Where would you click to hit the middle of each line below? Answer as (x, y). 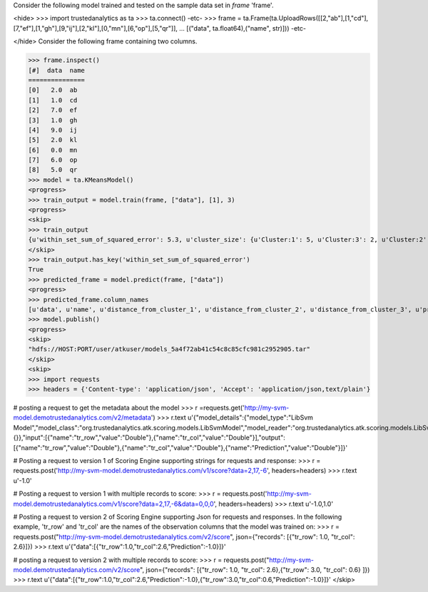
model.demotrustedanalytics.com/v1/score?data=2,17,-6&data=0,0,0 (113, 504)
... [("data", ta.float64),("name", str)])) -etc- (243, 28)
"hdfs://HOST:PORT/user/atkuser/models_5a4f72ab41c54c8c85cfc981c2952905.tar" (169, 349)
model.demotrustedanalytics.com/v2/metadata (82, 417)
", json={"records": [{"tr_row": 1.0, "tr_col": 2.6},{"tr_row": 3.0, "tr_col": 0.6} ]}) (255, 569)
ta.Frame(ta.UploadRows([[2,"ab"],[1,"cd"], (306, 19)
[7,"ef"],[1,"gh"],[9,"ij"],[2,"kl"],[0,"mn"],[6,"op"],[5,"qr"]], (96, 28)
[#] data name (57, 70)
